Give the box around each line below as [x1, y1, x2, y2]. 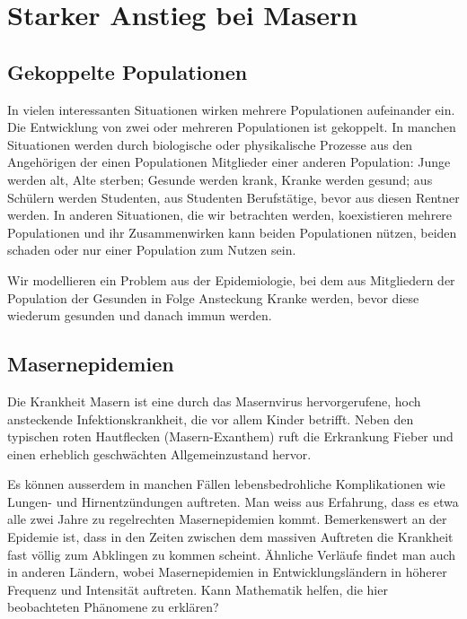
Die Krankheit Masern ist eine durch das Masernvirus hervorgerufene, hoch [7, 391, 421, 410]
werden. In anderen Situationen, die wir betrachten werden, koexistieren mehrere [7, 205, 453, 224]
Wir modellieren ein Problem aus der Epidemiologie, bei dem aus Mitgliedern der [7, 270, 455, 289]
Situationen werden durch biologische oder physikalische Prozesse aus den [7, 135, 413, 153]
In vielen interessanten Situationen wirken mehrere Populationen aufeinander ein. [7, 100, 455, 118]
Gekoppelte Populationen [7, 57, 248, 85]
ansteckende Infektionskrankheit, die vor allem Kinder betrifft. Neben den [7, 409, 414, 428]
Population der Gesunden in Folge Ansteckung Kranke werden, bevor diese [7, 288, 419, 307]
